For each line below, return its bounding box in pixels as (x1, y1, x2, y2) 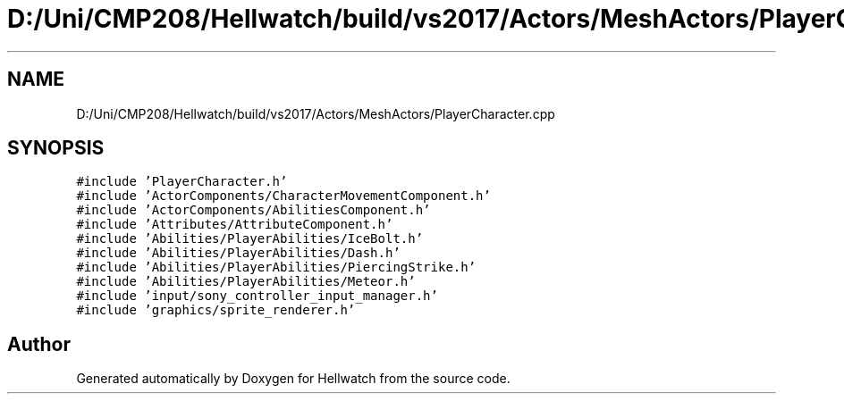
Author (7, 332, 71, 355)
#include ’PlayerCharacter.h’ (76, 174, 288, 189)
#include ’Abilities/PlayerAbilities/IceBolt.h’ (76, 231, 424, 246)
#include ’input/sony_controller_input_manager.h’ (76, 288, 438, 304)
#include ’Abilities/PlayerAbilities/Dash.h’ (76, 246, 401, 261)
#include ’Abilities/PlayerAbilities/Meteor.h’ (76, 274, 416, 289)
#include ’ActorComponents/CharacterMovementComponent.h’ (76, 188, 491, 204)
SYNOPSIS (7, 137, 105, 160)
